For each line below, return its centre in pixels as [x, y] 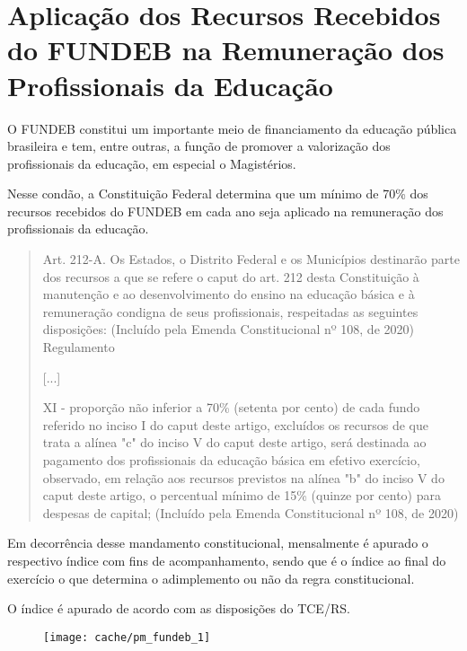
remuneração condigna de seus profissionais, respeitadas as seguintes [230, 311]
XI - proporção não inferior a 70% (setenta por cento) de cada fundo [231, 407]
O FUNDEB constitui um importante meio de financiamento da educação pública [232, 128]
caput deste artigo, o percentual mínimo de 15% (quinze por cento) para [242, 495]
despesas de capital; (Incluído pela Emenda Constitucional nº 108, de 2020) [251, 512]
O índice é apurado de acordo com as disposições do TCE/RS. [179, 608]
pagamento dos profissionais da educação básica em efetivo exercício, [231, 460]
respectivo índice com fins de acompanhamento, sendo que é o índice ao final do [227, 560]
